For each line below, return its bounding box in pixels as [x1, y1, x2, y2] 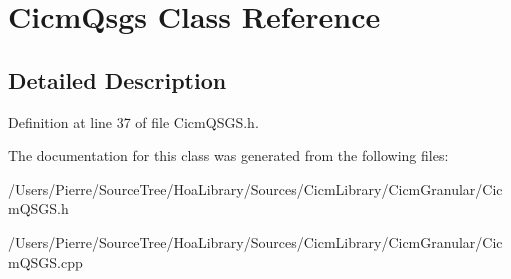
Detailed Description [8, 64, 227, 95]
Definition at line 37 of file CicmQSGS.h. [8, 111, 259, 132]
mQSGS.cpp [8, 251, 83, 272]
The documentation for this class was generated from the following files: [8, 145, 449, 166]
